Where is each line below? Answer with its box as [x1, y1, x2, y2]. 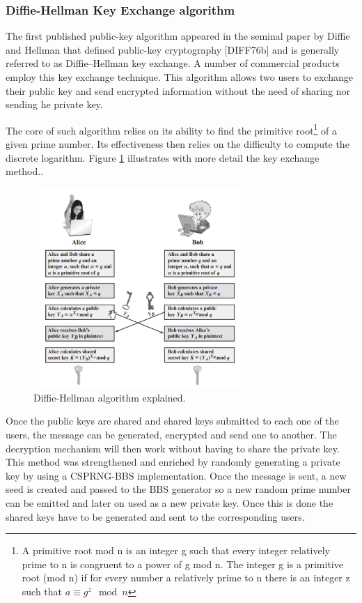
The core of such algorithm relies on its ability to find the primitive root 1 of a [6, 121, 338, 137]
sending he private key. [6, 97, 103, 112]
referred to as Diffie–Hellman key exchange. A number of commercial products [6, 56, 340, 70]
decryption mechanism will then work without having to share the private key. [6, 441, 340, 455]
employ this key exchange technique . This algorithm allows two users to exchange [6, 70, 353, 84]
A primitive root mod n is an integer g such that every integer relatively [22, 543, 330, 558]
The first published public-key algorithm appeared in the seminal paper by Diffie [6, 29, 350, 43]
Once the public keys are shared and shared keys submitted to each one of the [6, 413, 339, 428]
